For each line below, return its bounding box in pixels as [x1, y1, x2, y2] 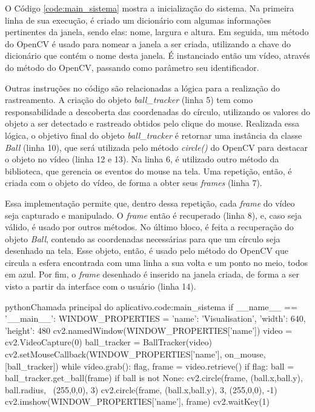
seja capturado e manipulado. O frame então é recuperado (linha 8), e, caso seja [5, 208, 302, 221]
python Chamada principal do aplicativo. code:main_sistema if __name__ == [5, 300, 297, 313]
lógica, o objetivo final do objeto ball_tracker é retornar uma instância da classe [5, 128, 302, 141]
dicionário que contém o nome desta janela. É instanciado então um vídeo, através [5, 49, 310, 62]
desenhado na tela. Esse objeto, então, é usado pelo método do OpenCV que [5, 244, 288, 257]
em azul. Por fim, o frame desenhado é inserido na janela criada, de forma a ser [5, 268, 299, 281]
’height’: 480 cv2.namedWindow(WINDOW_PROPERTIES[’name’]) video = [5, 324, 292, 336]
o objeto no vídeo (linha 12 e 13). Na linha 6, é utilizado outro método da [5, 153, 279, 165]
